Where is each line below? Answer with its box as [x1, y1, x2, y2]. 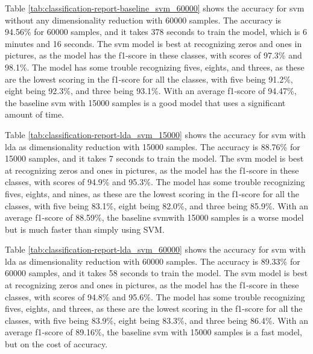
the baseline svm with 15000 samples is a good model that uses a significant [5, 96, 286, 109]
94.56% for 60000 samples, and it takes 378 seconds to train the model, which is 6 [5, 25, 307, 38]
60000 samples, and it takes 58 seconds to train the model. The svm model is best [5, 267, 308, 279]
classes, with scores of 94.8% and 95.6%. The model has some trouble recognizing [5, 290, 305, 303]
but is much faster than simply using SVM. [5, 223, 165, 235]
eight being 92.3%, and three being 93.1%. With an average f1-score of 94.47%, [5, 84, 297, 97]
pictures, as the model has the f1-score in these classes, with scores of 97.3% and [5, 49, 302, 62]
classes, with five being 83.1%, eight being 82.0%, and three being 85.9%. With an [5, 199, 309, 212]
